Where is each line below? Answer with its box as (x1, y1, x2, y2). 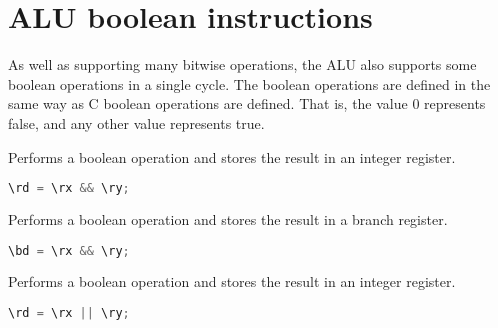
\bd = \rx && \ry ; (8, 243, 130, 258)
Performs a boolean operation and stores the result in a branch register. (8, 208, 448, 229)
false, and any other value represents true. (8, 112, 265, 133)
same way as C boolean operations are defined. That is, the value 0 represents (8, 93, 486, 114)
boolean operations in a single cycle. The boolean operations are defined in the (8, 73, 491, 94)
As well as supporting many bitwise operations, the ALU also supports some (8, 54, 477, 75)
